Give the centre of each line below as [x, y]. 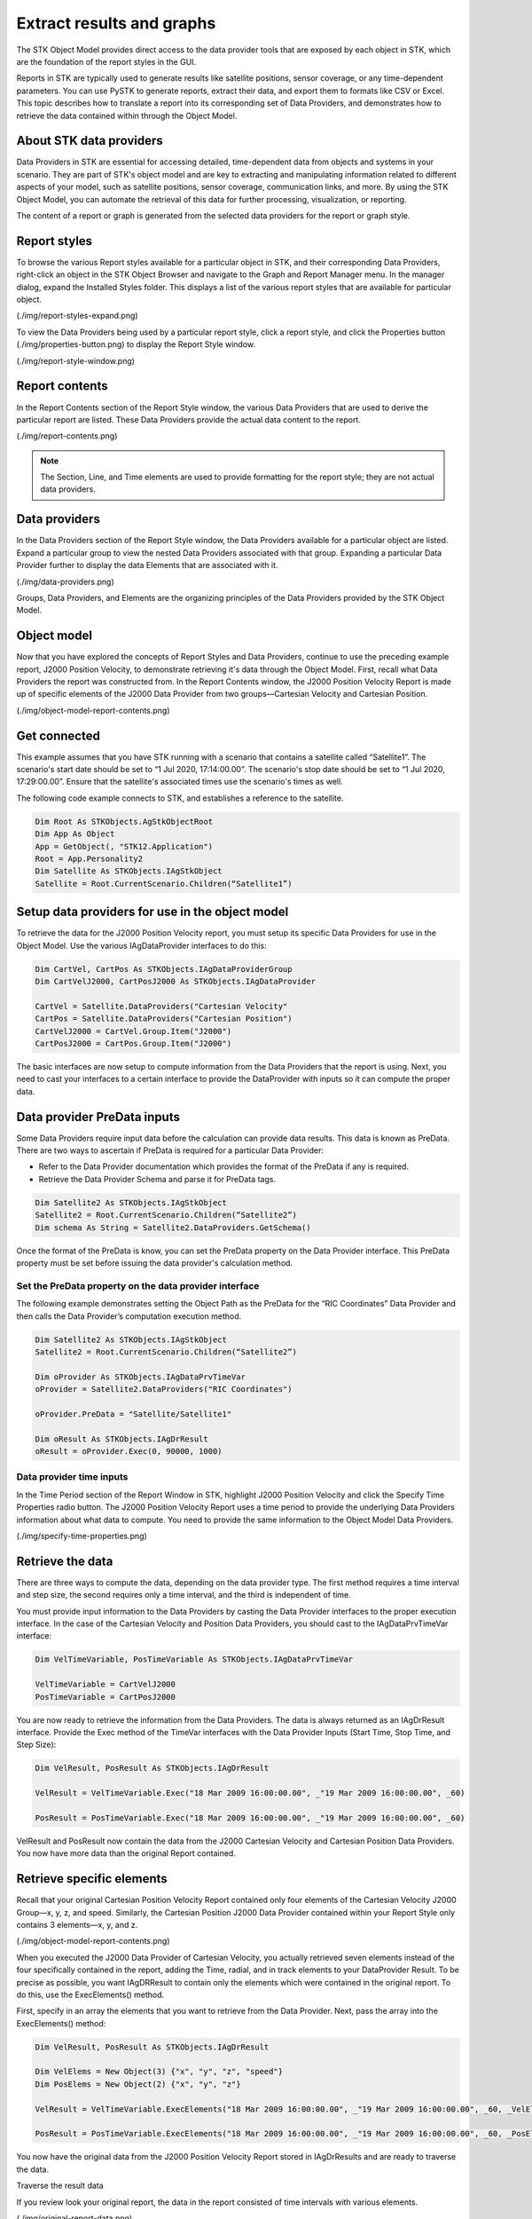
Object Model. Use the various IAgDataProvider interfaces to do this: [142, 945]
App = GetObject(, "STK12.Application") [124, 846]
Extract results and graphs [116, 23]
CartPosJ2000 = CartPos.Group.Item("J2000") [133, 1044]
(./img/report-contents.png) [67, 436]
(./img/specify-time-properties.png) [82, 1536]
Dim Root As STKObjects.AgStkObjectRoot [124, 821]
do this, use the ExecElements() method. [90, 1994]
